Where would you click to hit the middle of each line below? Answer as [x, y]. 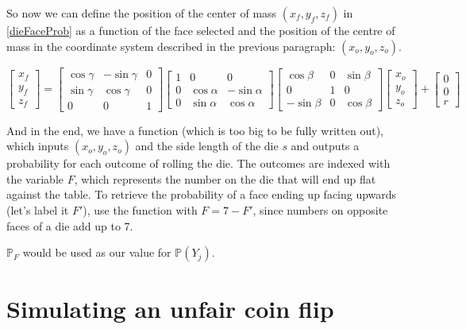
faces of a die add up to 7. [70, 225]
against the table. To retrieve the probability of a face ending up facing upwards [202, 194]
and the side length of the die [207, 146]
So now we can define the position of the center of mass [142, 13]
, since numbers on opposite [320, 210]
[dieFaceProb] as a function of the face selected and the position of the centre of [201, 30]
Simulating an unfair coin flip [170, 309]
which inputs [38, 146]
